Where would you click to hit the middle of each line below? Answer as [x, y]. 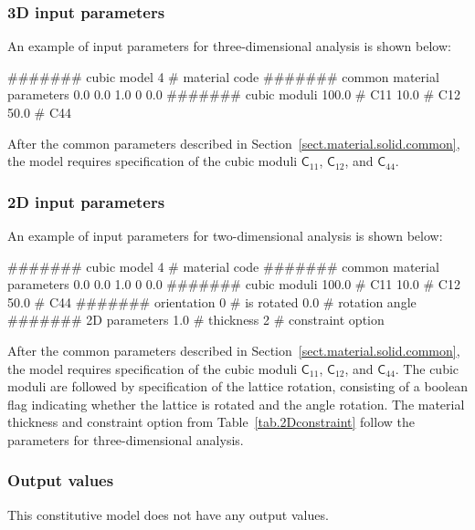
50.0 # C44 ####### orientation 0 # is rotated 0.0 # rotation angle [212, 301]
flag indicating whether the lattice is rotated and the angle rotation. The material [236, 404]
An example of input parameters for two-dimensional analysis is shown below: [225, 235]
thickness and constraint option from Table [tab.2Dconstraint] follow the [211, 422]
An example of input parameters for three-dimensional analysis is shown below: [229, 46]
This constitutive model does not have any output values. [168, 514]
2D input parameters [86, 201]
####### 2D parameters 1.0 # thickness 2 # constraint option [196, 320]
